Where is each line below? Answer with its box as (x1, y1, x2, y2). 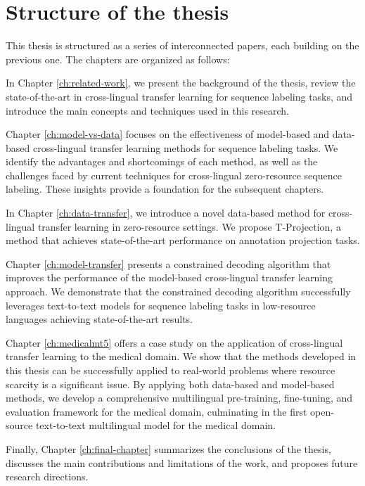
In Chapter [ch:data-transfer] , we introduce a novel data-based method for (6, 205, 326, 220)
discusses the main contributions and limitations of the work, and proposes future (6, 455, 358, 470)
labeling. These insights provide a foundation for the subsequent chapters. (6, 181, 324, 196)
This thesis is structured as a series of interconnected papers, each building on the (6, 38, 359, 53)
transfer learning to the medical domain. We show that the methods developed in (6, 349, 357, 364)
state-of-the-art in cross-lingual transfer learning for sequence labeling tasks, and (6, 89, 353, 103)
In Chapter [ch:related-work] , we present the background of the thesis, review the (6, 75, 356, 90)
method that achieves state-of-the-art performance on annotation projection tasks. (6, 233, 360, 248)
